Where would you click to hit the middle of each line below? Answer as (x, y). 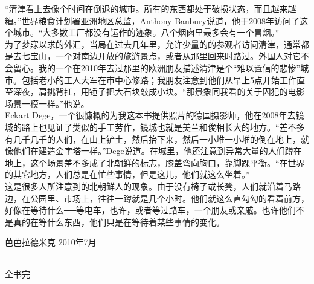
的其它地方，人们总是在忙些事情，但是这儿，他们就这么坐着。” (127, 174)
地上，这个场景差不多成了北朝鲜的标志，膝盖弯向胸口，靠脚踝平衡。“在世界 (155, 162)
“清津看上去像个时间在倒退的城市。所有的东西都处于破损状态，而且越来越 (151, 8)
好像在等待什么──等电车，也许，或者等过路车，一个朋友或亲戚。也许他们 (150, 210)
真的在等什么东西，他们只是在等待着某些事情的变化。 (119, 221)
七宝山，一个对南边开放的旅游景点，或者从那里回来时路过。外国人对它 (161, 56)
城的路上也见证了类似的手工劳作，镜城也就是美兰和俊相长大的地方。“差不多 (155, 127)
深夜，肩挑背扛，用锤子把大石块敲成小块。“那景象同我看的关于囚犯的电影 (159, 92)
